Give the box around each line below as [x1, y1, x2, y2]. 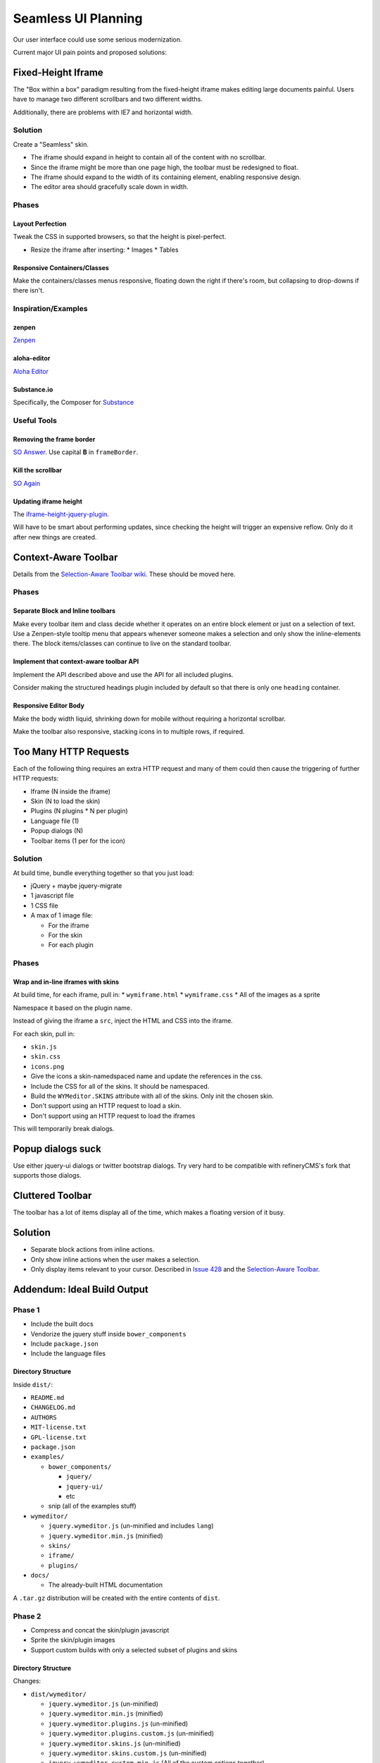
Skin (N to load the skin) [30, 797, 101, 805]
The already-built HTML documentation [48, 1580, 163, 1590]
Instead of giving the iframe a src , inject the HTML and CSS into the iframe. [13, 1016, 234, 1025]
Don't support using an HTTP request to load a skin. [30, 1102, 182, 1110]
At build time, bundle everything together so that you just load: [13, 868, 194, 877]
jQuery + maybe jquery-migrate [30, 882, 122, 890]
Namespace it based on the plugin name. [13, 1003, 133, 1012]
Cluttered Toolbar [13, 1190, 92, 1202]
